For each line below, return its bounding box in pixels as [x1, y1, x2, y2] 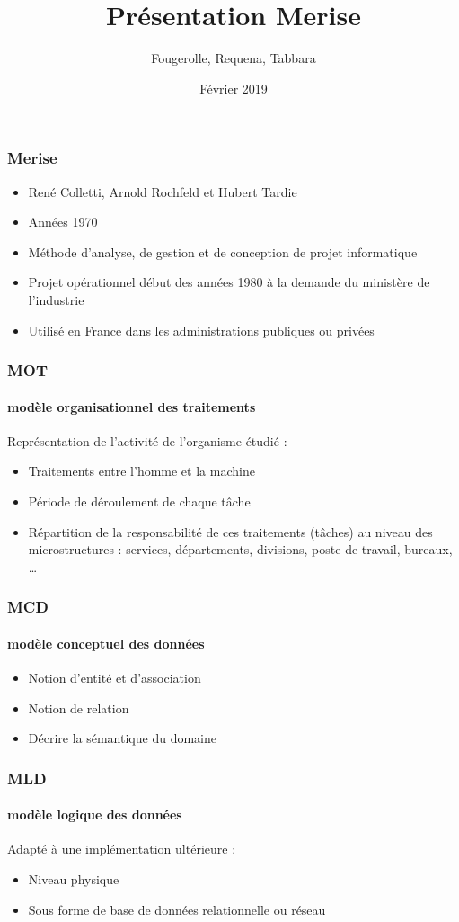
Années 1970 [28, 212, 98, 231]
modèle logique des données [7, 805, 182, 824]
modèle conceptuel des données [7, 633, 205, 652]
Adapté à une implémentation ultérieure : [7, 839, 236, 858]
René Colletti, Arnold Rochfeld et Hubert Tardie [28, 182, 297, 201]
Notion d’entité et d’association [28, 668, 201, 687]
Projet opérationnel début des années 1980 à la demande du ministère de [28, 273, 430, 291]
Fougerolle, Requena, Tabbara [151, 49, 316, 67]
